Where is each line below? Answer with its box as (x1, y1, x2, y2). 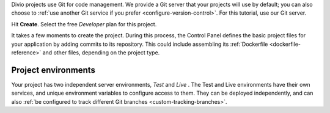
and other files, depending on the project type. (42, 49, 160, 56)
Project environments (11, 65, 96, 75)
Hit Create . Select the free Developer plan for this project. (11, 20, 157, 27)
